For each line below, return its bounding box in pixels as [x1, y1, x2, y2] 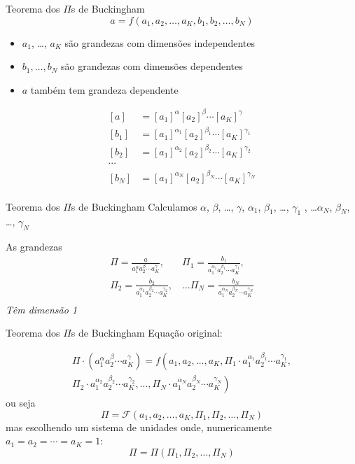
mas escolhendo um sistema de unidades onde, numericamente [6, 419, 272, 434]
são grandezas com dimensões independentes [64, 35, 256, 50]
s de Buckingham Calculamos [71, 199, 197, 213]
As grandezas [6, 239, 62, 254]
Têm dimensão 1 [6, 302, 78, 316]
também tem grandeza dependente [30, 82, 179, 97]
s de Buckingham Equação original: [71, 325, 223, 340]
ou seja [6, 395, 36, 410]
